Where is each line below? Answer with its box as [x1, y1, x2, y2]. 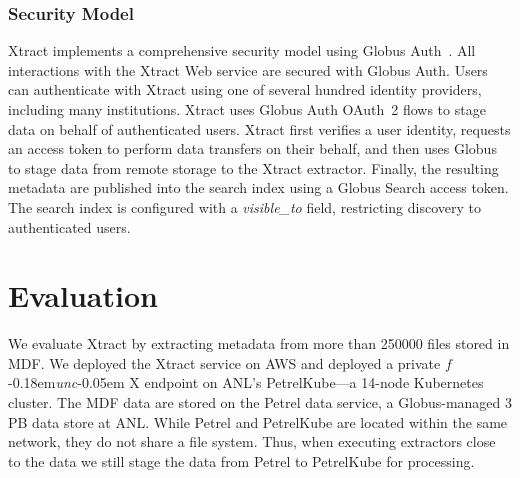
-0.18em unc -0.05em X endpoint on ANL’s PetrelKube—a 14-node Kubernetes [8, 372, 484, 393]
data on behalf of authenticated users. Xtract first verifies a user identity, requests [8, 118, 511, 139]
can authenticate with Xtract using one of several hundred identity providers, [8, 79, 482, 100]
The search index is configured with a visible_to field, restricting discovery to [8, 196, 481, 217]
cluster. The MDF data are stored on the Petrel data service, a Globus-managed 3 [8, 392, 512, 413]
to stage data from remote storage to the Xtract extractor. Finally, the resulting [8, 157, 499, 178]
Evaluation [8, 275, 158, 316]
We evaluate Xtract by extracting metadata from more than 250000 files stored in [8, 333, 510, 354]
